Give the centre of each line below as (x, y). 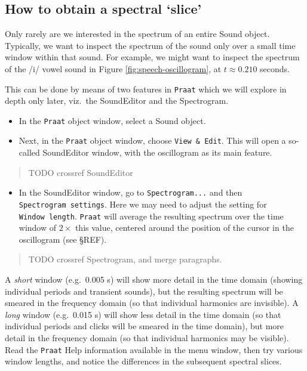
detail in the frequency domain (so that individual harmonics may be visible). (147, 338)
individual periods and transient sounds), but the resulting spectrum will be (144, 291)
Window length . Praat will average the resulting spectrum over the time (151, 216)
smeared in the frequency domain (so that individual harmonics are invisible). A (152, 303)
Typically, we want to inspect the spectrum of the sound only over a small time (150, 45)
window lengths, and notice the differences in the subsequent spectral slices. (143, 361)
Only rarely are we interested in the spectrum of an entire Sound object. (137, 34)
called (29, 152)
